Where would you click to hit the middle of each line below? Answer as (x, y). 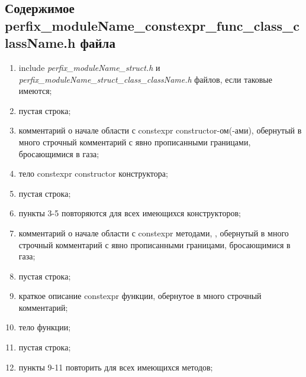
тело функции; (45, 327)
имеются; (35, 91)
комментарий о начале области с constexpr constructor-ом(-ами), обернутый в (160, 130)
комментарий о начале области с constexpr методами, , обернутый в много (154, 233)
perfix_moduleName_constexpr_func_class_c (152, 25)
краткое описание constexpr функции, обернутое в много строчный (140, 296)
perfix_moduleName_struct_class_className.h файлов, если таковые (145, 79)
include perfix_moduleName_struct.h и (89, 67)
